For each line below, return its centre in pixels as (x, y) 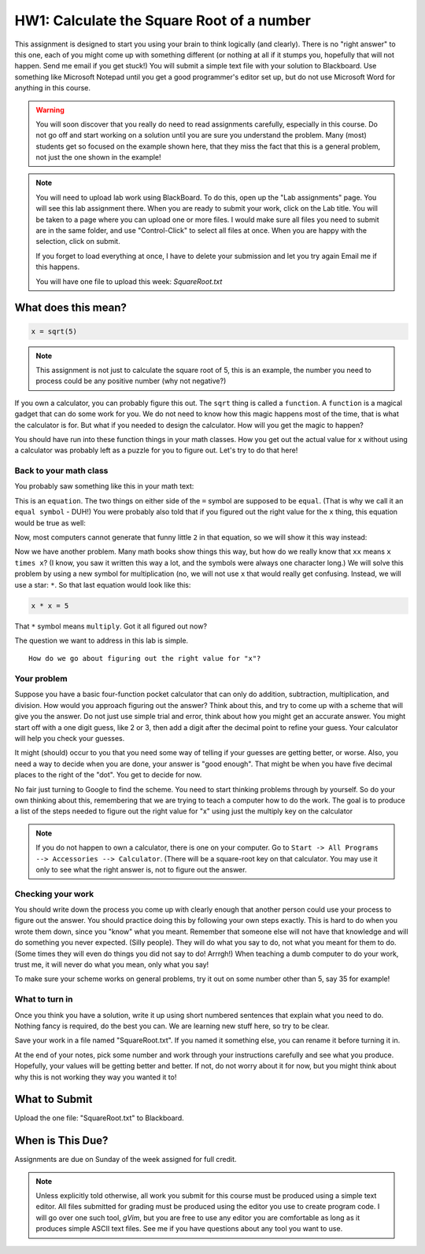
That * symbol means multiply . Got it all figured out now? (111, 626)
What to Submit (54, 1099)
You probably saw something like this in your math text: (104, 486)
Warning (50, 109)
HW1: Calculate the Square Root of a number (163, 20)
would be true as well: (50, 522)
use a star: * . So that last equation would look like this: (103, 585)
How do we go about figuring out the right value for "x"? (145, 658)
